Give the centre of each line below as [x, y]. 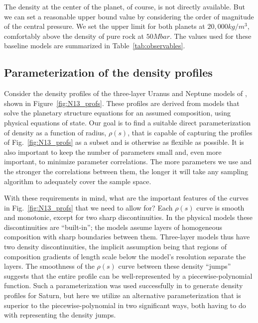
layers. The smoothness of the [49, 266]
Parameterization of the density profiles [108, 72]
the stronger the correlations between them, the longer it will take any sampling [126, 171]
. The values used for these [211, 36]
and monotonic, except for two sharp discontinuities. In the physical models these [129, 217]
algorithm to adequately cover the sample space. [78, 181]
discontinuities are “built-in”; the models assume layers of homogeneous [113, 227]
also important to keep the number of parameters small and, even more [113, 152]
